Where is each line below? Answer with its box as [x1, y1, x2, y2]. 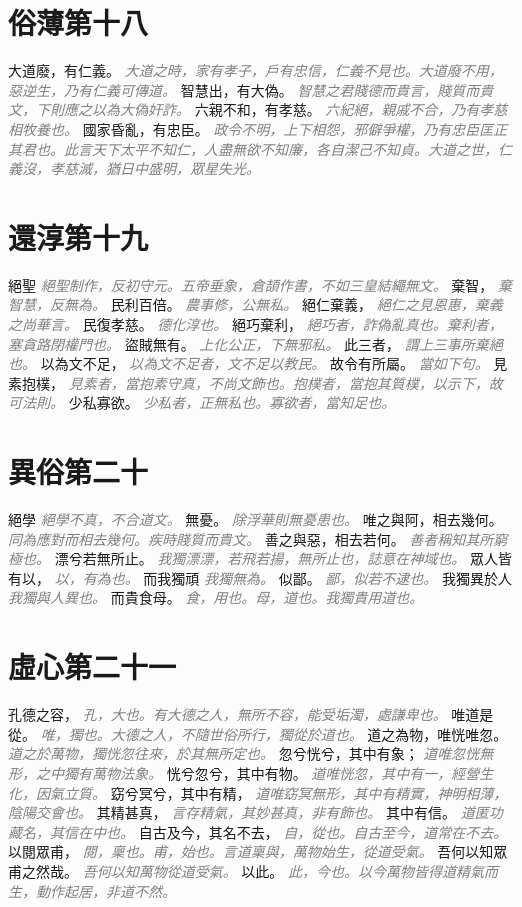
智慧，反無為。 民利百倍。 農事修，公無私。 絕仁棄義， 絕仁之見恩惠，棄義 [8, 294, 503, 315]
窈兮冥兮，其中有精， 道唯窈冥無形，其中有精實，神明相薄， [110, 782, 508, 803]
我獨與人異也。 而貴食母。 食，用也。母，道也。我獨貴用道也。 [8, 587, 424, 608]
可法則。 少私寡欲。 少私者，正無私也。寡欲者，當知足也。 [8, 392, 396, 413]
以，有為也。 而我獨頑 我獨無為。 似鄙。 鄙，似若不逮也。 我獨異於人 [54, 567, 512, 588]
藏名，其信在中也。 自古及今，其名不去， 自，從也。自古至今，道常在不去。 [8, 821, 508, 842]
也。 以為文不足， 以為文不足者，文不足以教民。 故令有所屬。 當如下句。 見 [8, 353, 508, 374]
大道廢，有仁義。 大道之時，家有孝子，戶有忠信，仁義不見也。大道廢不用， [8, 60, 503, 81]
